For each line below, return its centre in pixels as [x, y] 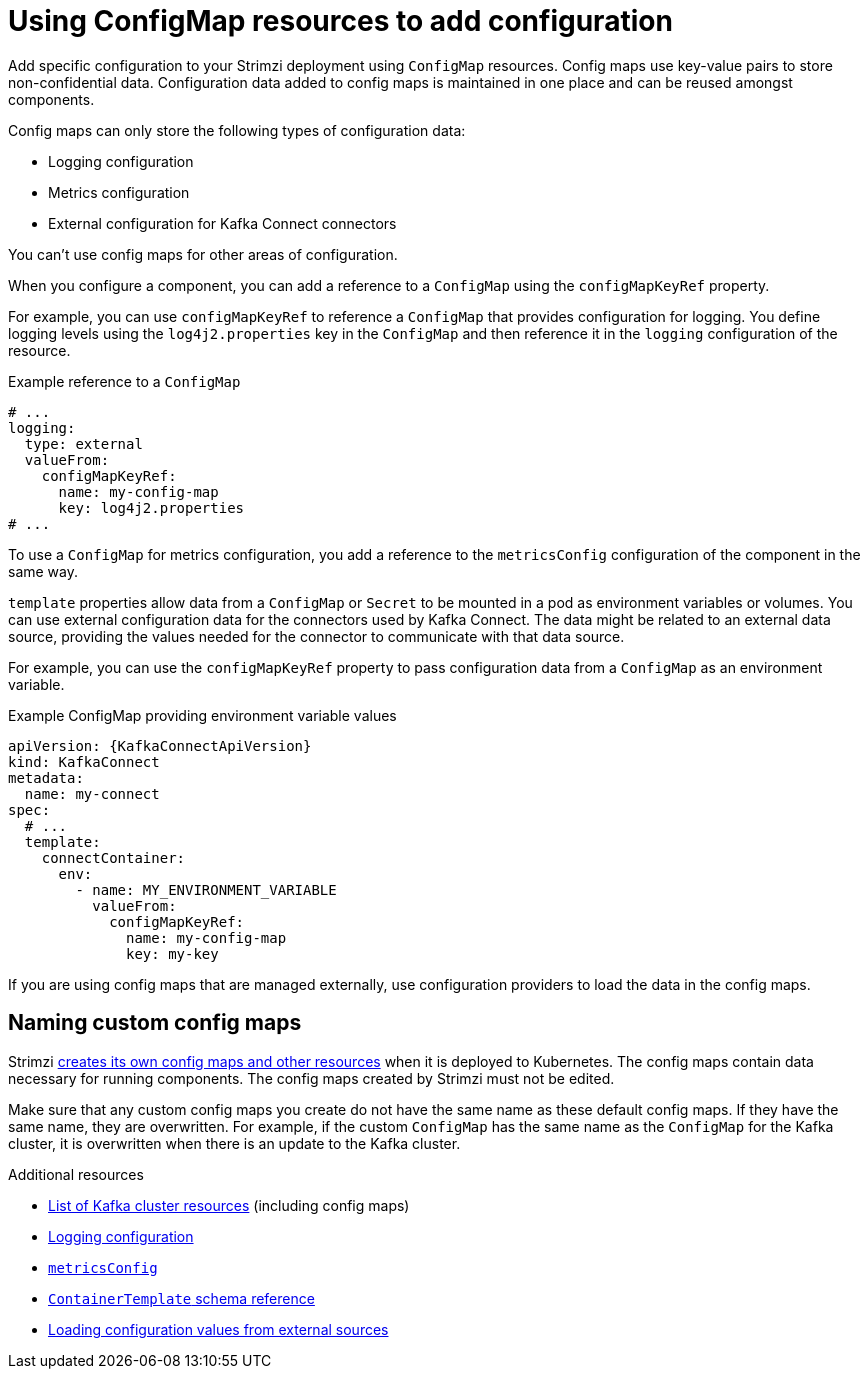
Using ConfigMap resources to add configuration [340, 21]
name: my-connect [92, 793]
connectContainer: [113, 857]
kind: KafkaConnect [84, 761]
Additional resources [76, 1174]
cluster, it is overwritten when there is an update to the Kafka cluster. [234, 1143]
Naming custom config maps [155, 1023]
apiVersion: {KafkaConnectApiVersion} [160, 745]
